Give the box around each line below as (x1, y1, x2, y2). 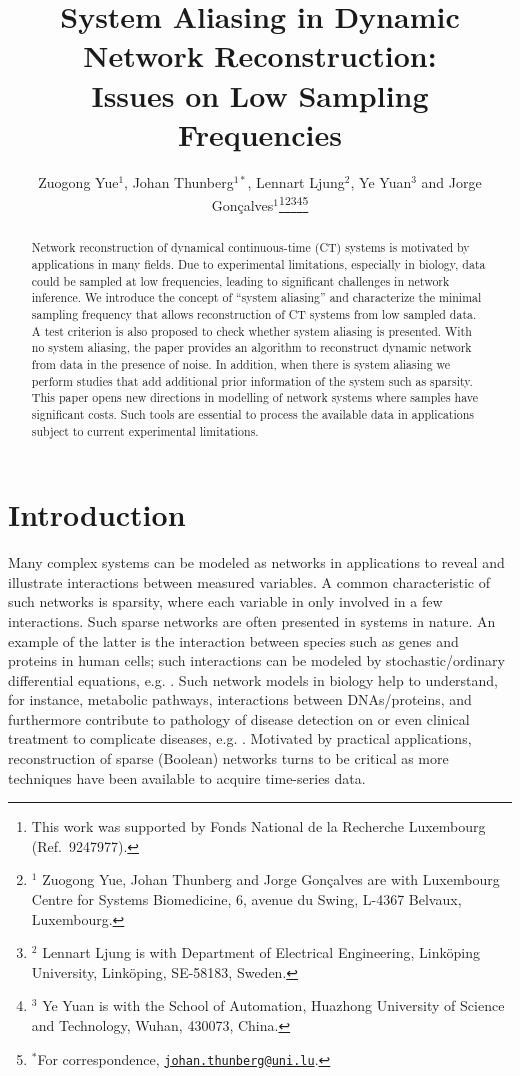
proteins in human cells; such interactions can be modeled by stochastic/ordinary (8, 650, 505, 671)
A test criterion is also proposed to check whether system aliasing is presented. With (31, 322, 472, 339)
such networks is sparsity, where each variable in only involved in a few (8, 591, 443, 612)
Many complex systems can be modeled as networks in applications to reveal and (8, 552, 505, 573)
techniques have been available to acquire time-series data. (8, 767, 366, 788)
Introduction (8, 494, 186, 535)
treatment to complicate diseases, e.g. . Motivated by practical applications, (8, 728, 472, 749)
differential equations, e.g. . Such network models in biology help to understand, (8, 669, 499, 690)
